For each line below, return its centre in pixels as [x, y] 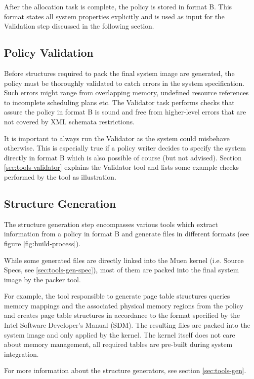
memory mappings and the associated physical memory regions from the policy [124, 305]
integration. [21, 354]
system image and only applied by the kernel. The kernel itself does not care [120, 334]
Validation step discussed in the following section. [79, 26]
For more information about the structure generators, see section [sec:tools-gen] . [125, 370]
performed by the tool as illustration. [60, 176]
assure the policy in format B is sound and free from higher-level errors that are [125, 112]
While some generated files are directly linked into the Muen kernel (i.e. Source [124, 260]
